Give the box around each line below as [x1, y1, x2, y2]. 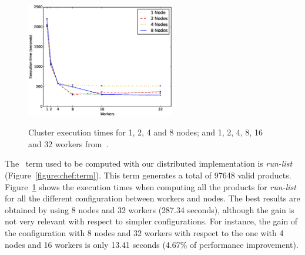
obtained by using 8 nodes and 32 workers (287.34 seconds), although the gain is [5, 203, 294, 216]
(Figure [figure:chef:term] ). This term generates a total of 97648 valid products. [5, 168, 291, 181]
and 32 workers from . [28, 137, 109, 150]
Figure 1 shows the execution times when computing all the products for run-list [5, 180, 296, 193]
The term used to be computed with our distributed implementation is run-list [5, 157, 293, 170]
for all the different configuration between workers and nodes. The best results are [5, 192, 300, 204]
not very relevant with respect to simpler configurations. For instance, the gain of [5, 215, 298, 227]
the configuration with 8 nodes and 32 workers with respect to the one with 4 [5, 226, 284, 239]
